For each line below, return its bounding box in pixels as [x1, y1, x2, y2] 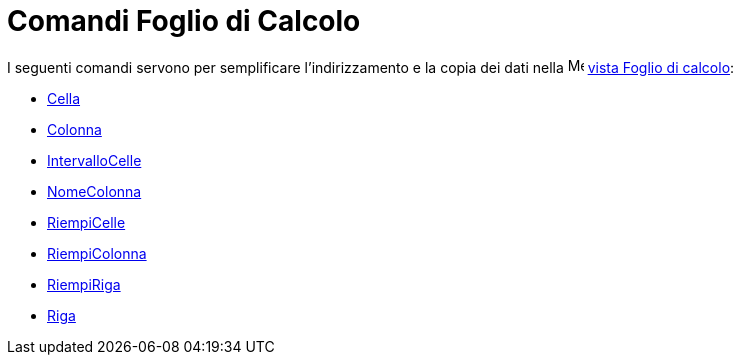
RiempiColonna [47, 244, 147, 262]
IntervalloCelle [47, 151, 142, 169]
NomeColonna [47, 182, 142, 200]
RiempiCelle [47, 213, 126, 231]
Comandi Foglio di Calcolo [7, 4, 361, 38]
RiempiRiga [47, 275, 121, 293]
